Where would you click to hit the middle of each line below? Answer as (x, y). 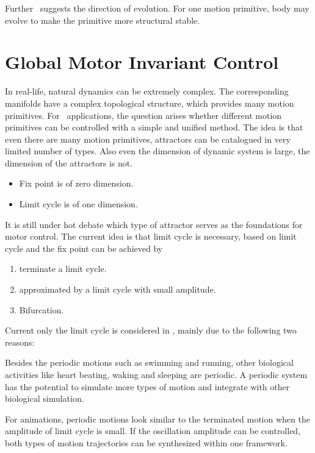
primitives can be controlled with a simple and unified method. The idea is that (154, 127)
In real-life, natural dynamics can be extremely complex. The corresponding (147, 91)
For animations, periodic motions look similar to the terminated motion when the (157, 419)
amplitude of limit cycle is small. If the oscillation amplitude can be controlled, (153, 431)
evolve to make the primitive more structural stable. (103, 20)
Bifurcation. (42, 309)
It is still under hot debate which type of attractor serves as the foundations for (154, 224)
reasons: (20, 342)
